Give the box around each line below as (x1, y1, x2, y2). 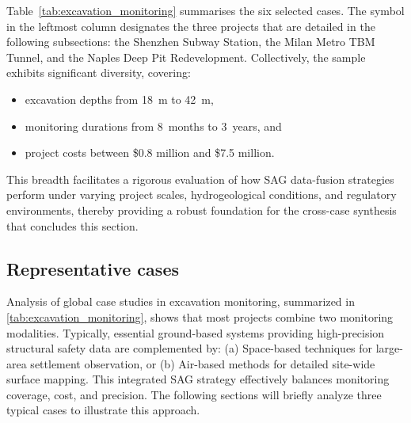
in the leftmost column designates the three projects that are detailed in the (6, 17, 375, 34)
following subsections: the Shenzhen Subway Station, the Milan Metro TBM (6, 33, 375, 50)
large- (375, 340, 403, 356)
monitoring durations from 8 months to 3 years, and (25, 117, 282, 134)
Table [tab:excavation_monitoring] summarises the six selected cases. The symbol (6, 2, 405, 18)
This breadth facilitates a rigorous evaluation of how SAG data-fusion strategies (6, 170, 394, 187)
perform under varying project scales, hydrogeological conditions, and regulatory (6, 186, 397, 203)
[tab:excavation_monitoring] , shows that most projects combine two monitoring (6, 308, 394, 325)
